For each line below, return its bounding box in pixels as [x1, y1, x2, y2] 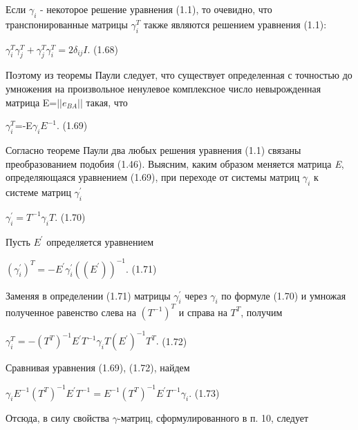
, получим [241, 304, 283, 319]
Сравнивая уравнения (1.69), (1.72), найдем [6, 360, 190, 375]
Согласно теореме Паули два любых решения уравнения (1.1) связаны [6, 142, 301, 157]
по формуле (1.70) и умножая [221, 288, 346, 302]
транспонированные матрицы [6, 17, 128, 31]
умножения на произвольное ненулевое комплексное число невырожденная [6, 81, 321, 95]
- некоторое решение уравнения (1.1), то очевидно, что [40, 2, 272, 16]
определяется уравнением [46, 234, 154, 248]
